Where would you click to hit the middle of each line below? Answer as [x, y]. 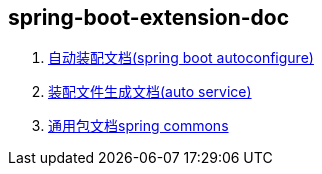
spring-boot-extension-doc [148, 17]
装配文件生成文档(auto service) [150, 92]
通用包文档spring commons [138, 126]
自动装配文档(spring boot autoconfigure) [181, 58]
